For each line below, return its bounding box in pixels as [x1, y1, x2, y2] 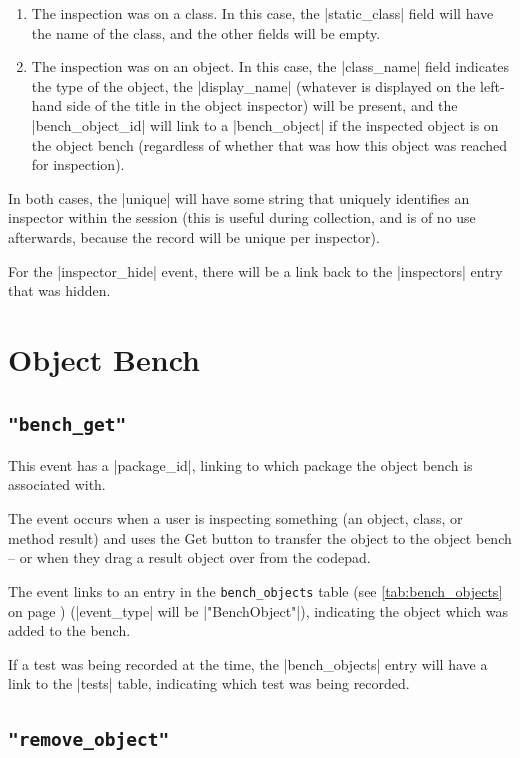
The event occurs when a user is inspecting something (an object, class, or [8, 508, 463, 529]
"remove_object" [8, 729, 170, 751]
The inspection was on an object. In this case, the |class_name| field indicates [31, 56, 510, 77]
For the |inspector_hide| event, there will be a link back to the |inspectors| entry [8, 260, 503, 281]
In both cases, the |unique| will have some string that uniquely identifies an [8, 187, 470, 208]
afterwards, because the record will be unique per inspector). [8, 226, 380, 247]
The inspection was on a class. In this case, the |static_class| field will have [31, 3, 494, 23]
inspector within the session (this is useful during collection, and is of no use [8, 207, 476, 228]
